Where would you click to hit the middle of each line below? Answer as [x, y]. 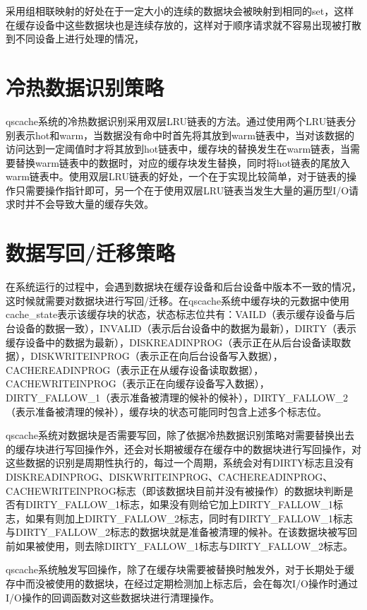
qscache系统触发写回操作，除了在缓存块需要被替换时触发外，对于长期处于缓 [180, 569]
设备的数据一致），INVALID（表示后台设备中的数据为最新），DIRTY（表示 [186, 328]
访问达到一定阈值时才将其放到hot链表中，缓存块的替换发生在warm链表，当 [178, 149]
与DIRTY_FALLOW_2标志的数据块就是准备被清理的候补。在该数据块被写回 [181, 532]
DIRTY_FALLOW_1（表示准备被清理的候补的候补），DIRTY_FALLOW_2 [177, 397]
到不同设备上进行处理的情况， [75, 39]
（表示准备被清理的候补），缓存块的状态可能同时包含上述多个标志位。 [166, 411]
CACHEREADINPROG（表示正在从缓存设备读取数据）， [135, 369]
